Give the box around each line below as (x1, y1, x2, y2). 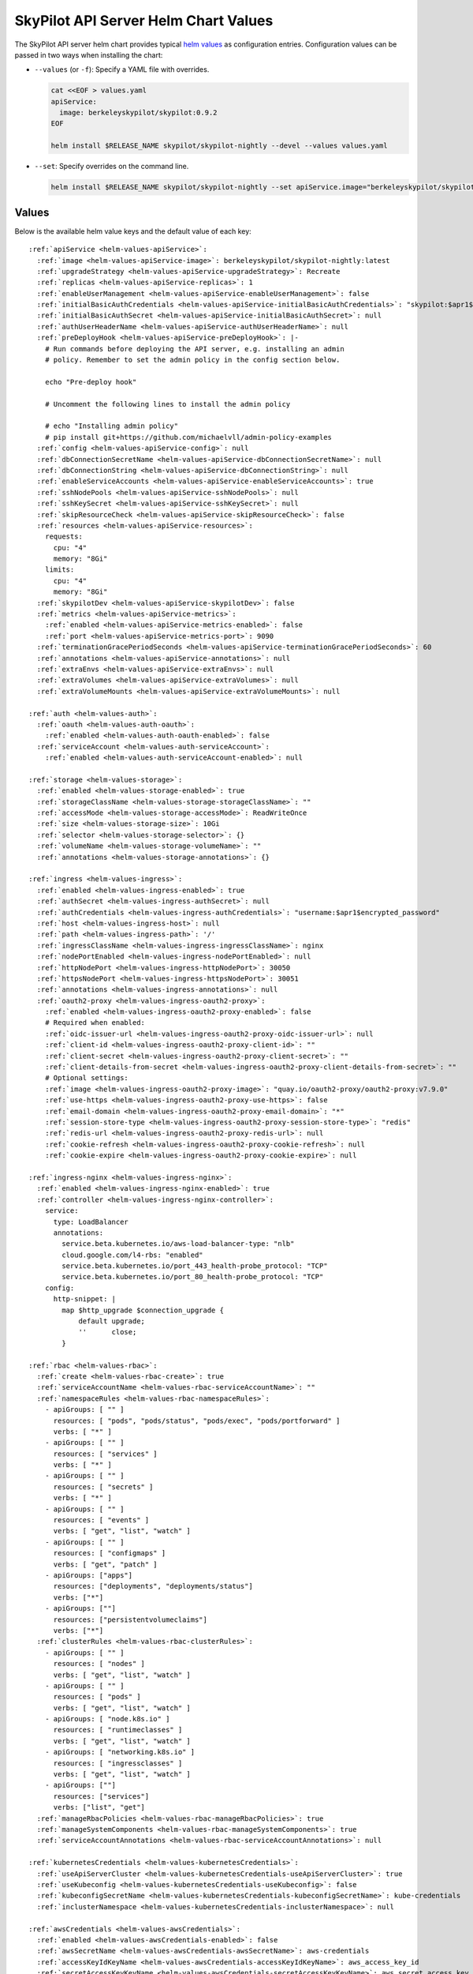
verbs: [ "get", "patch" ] (53, 1559, 158, 1569)
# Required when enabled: (44, 1019, 146, 1027)
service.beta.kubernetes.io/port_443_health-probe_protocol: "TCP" (61, 1262, 328, 1270)
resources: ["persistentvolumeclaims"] (53, 1615, 208, 1624)
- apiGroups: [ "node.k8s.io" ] (44, 1714, 170, 1724)
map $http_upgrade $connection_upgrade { (61, 1305, 225, 1315)
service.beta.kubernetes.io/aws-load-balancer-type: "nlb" (61, 1240, 295, 1248)
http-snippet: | (53, 1295, 117, 1304)
